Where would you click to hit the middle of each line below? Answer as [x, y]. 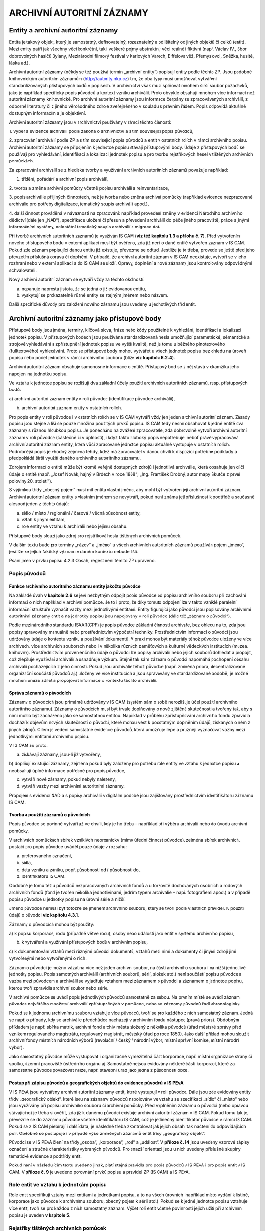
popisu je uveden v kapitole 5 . [40, 1215]
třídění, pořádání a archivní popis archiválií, [65, 179]
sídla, [27, 863]
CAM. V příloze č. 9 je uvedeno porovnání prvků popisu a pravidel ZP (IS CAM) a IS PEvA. [100, 1172]
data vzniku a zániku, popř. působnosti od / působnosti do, [81, 870]
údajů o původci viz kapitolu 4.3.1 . [44, 915]
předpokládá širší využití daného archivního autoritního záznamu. [75, 458]
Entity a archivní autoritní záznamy [64, 30]
